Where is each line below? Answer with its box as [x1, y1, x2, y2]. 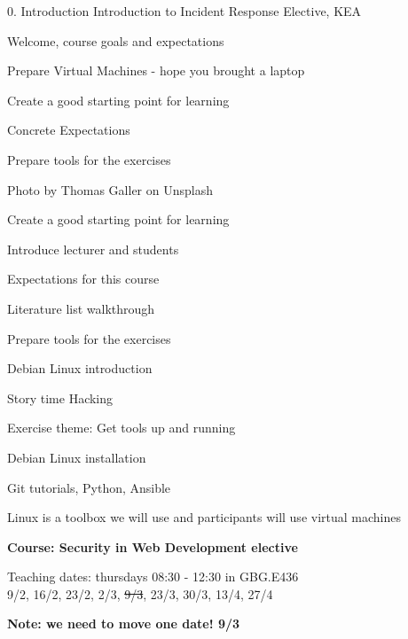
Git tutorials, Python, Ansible [7, 478, 171, 496]
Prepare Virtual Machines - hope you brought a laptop [7, 61, 305, 80]
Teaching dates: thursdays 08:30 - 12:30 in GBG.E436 [7, 567, 299, 586]
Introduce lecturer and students [7, 239, 179, 258]
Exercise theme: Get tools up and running [7, 418, 236, 437]
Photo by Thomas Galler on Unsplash [7, 180, 213, 199]
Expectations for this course [7, 269, 160, 288]
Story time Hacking [7, 388, 114, 407]
